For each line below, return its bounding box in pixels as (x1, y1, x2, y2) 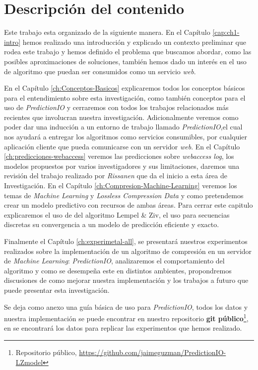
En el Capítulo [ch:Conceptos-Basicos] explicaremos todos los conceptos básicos (4, 83, 245, 93)
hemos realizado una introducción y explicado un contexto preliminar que (22, 36, 246, 47)
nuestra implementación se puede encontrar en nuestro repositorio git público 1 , (4, 312, 249, 323)
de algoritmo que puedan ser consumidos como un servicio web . (4, 66, 196, 76)
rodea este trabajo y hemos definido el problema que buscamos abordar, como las (4, 46, 252, 57)
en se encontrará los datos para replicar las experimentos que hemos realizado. (4, 323, 242, 333)
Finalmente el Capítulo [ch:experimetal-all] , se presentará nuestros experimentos (4, 236, 248, 246)
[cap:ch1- (212, 27, 240, 37)
